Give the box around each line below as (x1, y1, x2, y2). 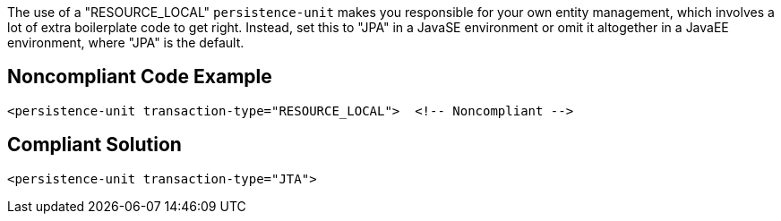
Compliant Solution (7, 133, 182, 157)
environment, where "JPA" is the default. (7, 35, 245, 50)
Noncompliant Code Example (7, 65, 272, 89)
